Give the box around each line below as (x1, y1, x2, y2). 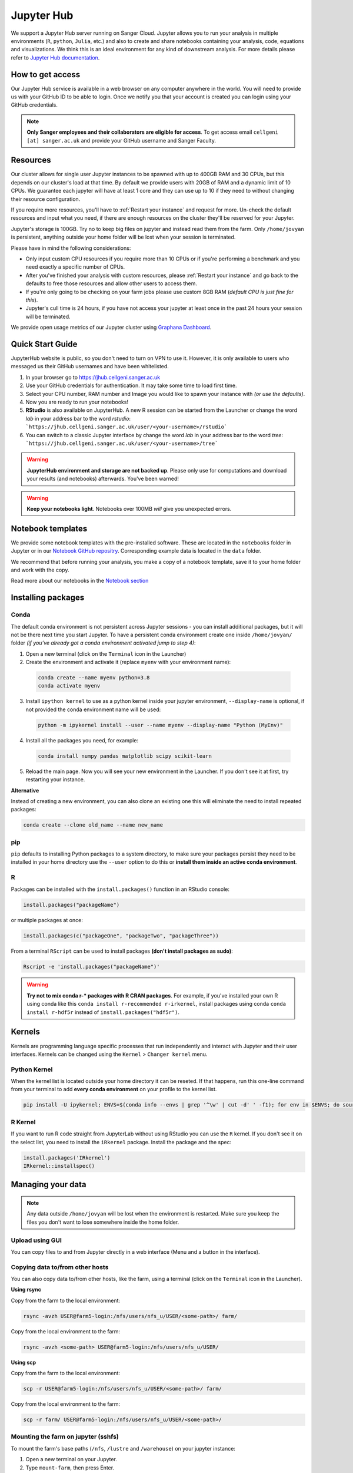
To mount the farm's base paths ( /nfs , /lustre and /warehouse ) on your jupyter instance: (11, 1445, 235, 1452)
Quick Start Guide (11, 339, 78, 349)
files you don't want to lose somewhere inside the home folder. (26, 1218, 179, 1226)
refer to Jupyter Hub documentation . (11, 54, 100, 61)
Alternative (11, 787, 39, 794)
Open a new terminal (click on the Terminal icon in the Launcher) (25, 650, 187, 657)
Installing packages (11, 593, 85, 603)
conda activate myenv (38, 682, 101, 689)
